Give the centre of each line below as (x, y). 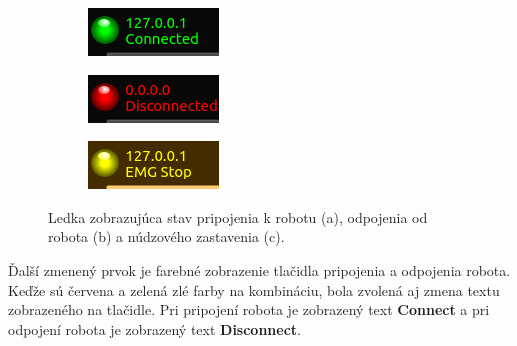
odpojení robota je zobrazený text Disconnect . (155, 328)
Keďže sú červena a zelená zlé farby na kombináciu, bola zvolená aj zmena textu (254, 289)
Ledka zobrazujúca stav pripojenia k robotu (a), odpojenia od (238, 216)
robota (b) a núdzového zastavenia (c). (166, 236)
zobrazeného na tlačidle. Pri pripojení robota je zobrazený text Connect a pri (249, 309)
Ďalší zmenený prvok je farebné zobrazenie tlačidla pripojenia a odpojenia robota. (259, 269)
